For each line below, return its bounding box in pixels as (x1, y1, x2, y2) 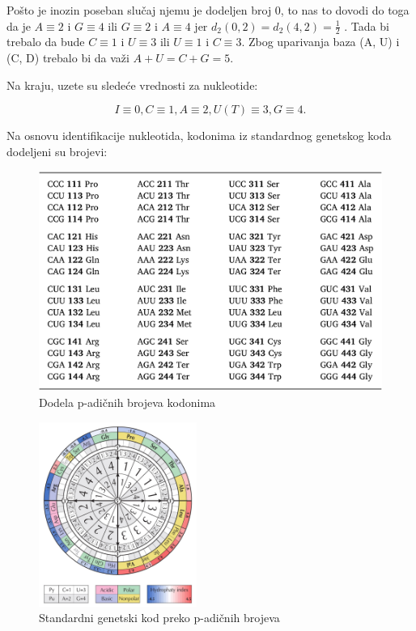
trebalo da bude (6, 33, 85, 50)
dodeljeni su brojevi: (6, 142, 108, 159)
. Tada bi (344, 17, 389, 34)
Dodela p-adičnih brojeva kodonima (39, 394, 216, 411)
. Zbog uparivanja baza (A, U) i (241, 33, 400, 50)
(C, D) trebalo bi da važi (6, 49, 129, 66)
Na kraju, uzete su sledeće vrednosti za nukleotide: (6, 76, 258, 93)
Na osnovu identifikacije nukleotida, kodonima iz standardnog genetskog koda (6, 127, 392, 144)
